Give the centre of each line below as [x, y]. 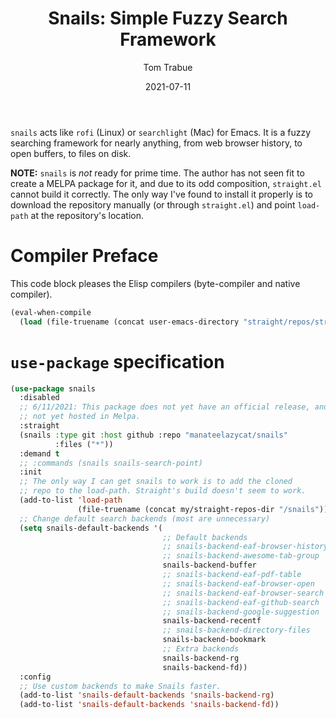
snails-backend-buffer [209, 565]
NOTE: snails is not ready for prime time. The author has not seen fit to [157, 173]
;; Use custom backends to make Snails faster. [120, 686]
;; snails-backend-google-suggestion [241, 612]
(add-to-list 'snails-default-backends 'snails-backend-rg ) [147, 695]
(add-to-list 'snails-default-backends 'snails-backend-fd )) [149, 705]
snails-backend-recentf [212, 621]
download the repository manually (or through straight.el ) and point [153, 204]
